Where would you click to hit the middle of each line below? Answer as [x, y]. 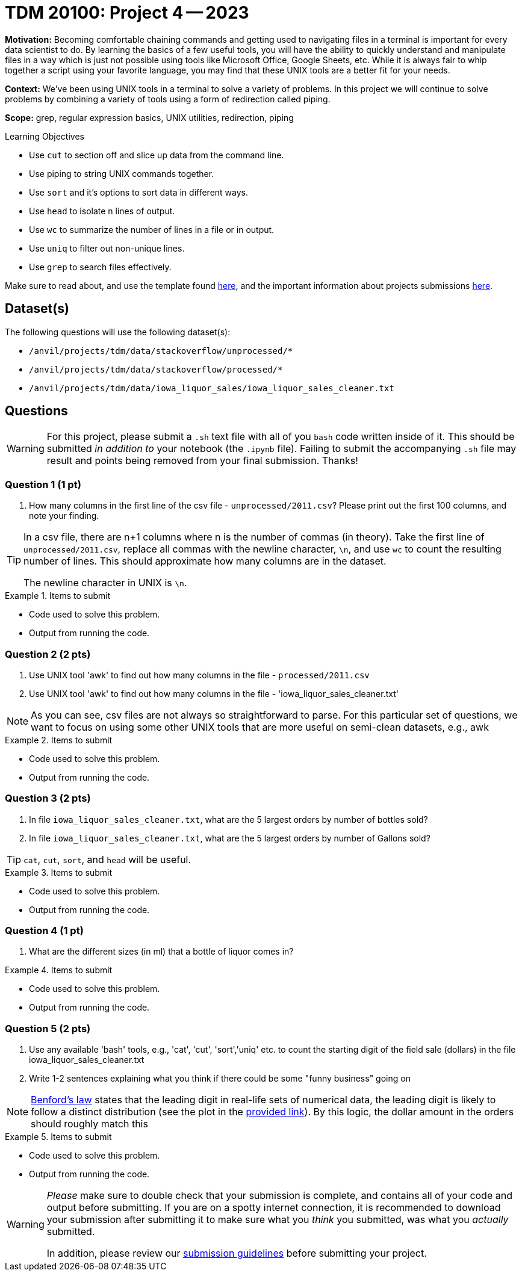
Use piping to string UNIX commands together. [122, 173]
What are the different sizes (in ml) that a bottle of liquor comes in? [161, 952]
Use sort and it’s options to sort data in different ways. [138, 192]
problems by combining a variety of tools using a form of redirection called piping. [168, 99]
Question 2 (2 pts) [48, 654]
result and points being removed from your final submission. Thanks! [202, 461]
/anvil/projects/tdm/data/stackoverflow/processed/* [156, 369]
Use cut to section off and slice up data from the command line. [157, 155]
